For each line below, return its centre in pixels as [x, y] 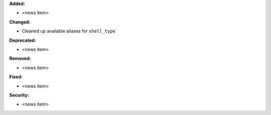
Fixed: [16, 77]
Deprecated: [23, 40]
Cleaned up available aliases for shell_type [69, 31]
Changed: [20, 22]
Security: [19, 95]
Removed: [20, 58]
